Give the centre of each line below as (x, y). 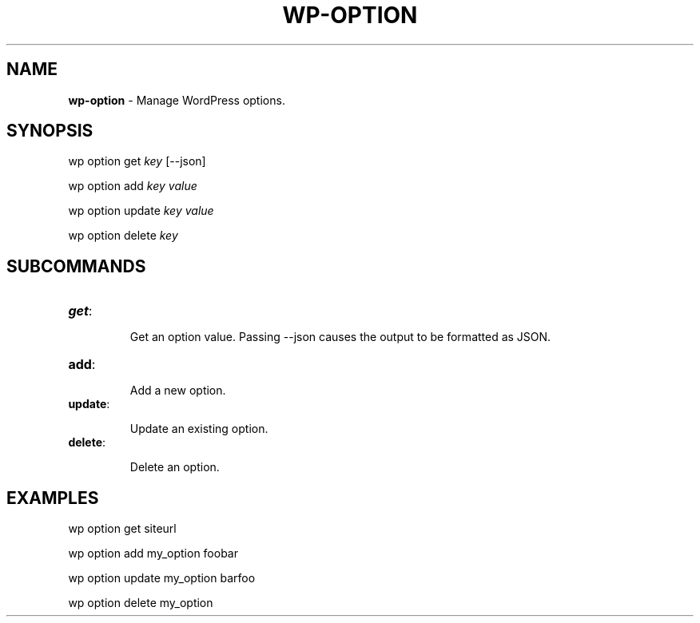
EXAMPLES (53, 498)
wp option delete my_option (141, 603)
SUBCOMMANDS (76, 266)
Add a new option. (178, 391)
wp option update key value (141, 211)
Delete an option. (175, 467)
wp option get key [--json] (137, 161)
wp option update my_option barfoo (162, 578)
